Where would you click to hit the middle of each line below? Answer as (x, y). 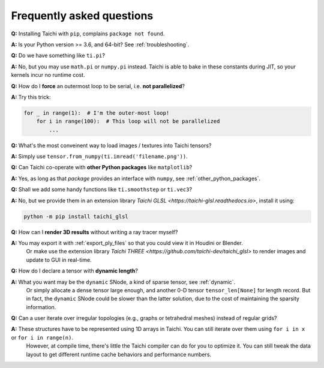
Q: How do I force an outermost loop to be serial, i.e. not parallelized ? (98, 86)
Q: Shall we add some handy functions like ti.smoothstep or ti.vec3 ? (101, 190)
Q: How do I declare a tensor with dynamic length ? (74, 271)
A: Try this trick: (31, 97)
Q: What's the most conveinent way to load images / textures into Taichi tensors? (111, 145)
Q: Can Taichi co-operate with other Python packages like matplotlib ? (102, 167)
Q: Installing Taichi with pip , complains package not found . (88, 34)
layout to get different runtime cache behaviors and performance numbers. (119, 354)
